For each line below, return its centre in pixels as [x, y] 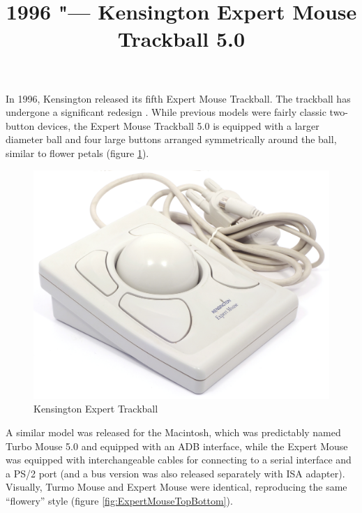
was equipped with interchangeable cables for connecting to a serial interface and [179, 460]
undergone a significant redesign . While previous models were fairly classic [166, 112]
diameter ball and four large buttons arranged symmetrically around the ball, [171, 139]
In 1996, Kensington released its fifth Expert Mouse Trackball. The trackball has [178, 98]
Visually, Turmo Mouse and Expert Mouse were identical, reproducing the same [176, 487]
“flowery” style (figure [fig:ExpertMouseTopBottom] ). [119, 501]
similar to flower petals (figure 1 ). [77, 153]
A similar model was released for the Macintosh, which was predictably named [173, 432]
